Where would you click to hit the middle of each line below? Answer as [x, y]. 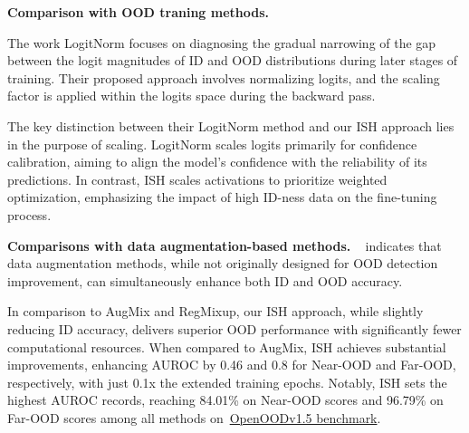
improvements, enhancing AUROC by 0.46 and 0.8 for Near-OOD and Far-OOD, [232, 365]
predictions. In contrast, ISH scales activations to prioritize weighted [197, 179]
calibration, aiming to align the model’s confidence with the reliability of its [217, 162]
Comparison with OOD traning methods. [139, 12]
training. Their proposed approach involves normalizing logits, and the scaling [224, 77]
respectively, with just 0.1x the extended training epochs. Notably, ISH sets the [227, 382]
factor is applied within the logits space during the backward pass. [191, 96]
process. [29, 214]
